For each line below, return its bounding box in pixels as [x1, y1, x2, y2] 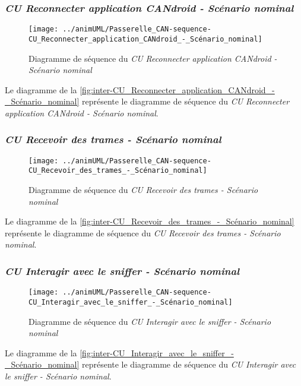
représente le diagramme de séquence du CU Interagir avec [81, 358, 296, 371]
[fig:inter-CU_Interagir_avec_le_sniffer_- [80, 346, 234, 359]
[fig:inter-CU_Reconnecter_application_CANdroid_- [80, 83, 275, 96]
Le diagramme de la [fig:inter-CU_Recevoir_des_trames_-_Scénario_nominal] [5, 215, 294, 227]
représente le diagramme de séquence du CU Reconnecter [81, 95, 290, 107]
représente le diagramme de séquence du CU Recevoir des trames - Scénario [5, 226, 281, 239]
